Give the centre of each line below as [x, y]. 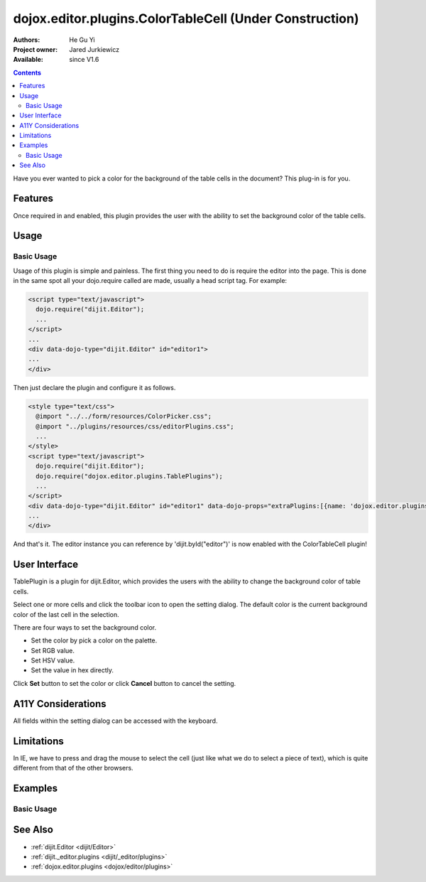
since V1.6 [84, 60]
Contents [27, 72]
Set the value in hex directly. [72, 670]
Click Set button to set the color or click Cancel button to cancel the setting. [125, 683]
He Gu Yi [82, 40]
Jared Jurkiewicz [94, 49]
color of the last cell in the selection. [66, 614]
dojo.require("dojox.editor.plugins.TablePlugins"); [129, 476]
